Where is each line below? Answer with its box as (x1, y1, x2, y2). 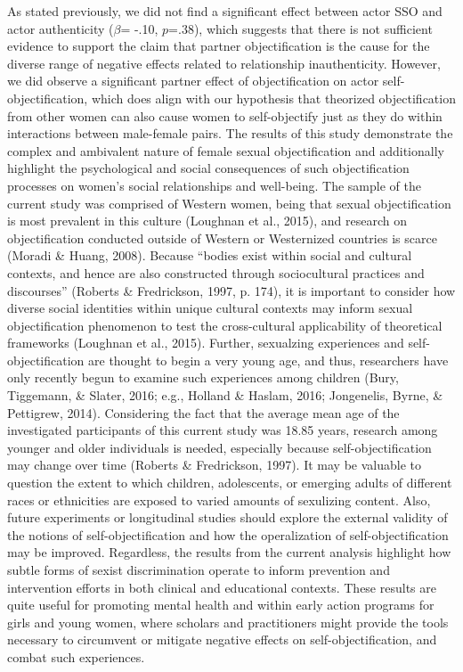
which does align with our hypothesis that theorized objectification (91, 88, 456, 107)
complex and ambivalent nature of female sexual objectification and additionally (7, 141, 444, 160)
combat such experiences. (7, 647, 145, 666)
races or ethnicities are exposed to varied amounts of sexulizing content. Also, (7, 490, 431, 509)
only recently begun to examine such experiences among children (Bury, (7, 368, 399, 387)
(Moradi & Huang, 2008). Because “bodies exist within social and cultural (7, 246, 412, 265)
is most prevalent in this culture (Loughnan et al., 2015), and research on (7, 211, 408, 230)
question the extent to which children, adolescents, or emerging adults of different (7, 473, 452, 492)
